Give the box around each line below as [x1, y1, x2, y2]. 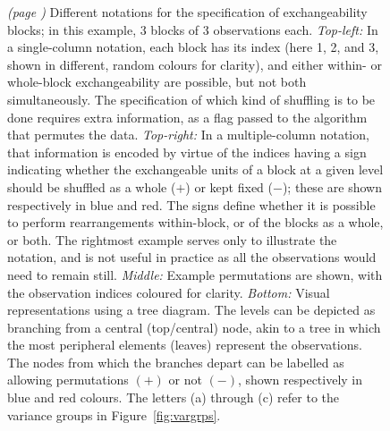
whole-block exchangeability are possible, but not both [7, 72, 307, 91]
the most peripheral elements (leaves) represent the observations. [7, 335, 362, 354]
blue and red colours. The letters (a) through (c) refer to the [7, 388, 339, 407]
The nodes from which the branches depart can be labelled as [7, 352, 344, 371]
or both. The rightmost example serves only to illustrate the [7, 230, 337, 249]
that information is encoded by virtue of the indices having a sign [7, 142, 367, 161]
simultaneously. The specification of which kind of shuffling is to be [7, 89, 376, 108]
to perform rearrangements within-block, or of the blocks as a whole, [7, 213, 384, 232]
